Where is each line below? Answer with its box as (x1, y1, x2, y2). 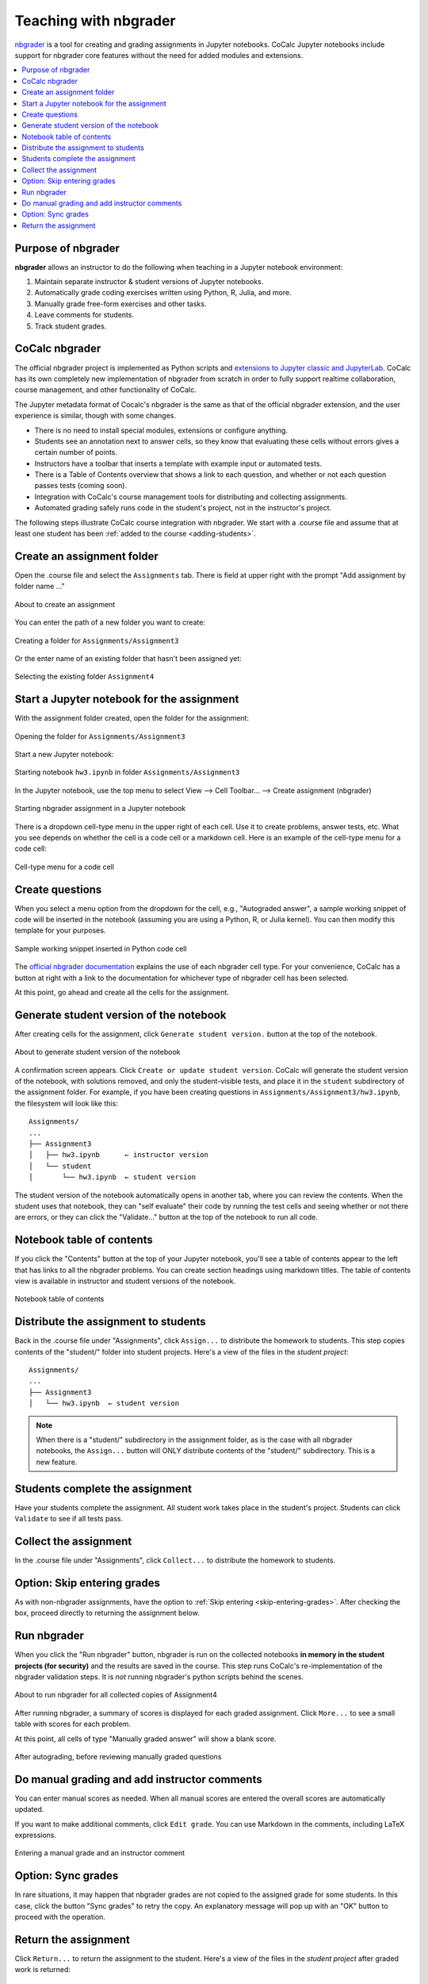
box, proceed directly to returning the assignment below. (14, 1608, 200, 1618)
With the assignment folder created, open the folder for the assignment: (14, 713, 250, 723)
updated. (14, 1805, 44, 1814)
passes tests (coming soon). (34, 481, 127, 490)
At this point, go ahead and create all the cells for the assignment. (14, 987, 230, 997)
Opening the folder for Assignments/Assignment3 (14, 731, 185, 741)
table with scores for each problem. (14, 1719, 131, 1729)
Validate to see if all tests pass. (14, 1514, 124, 1524)
